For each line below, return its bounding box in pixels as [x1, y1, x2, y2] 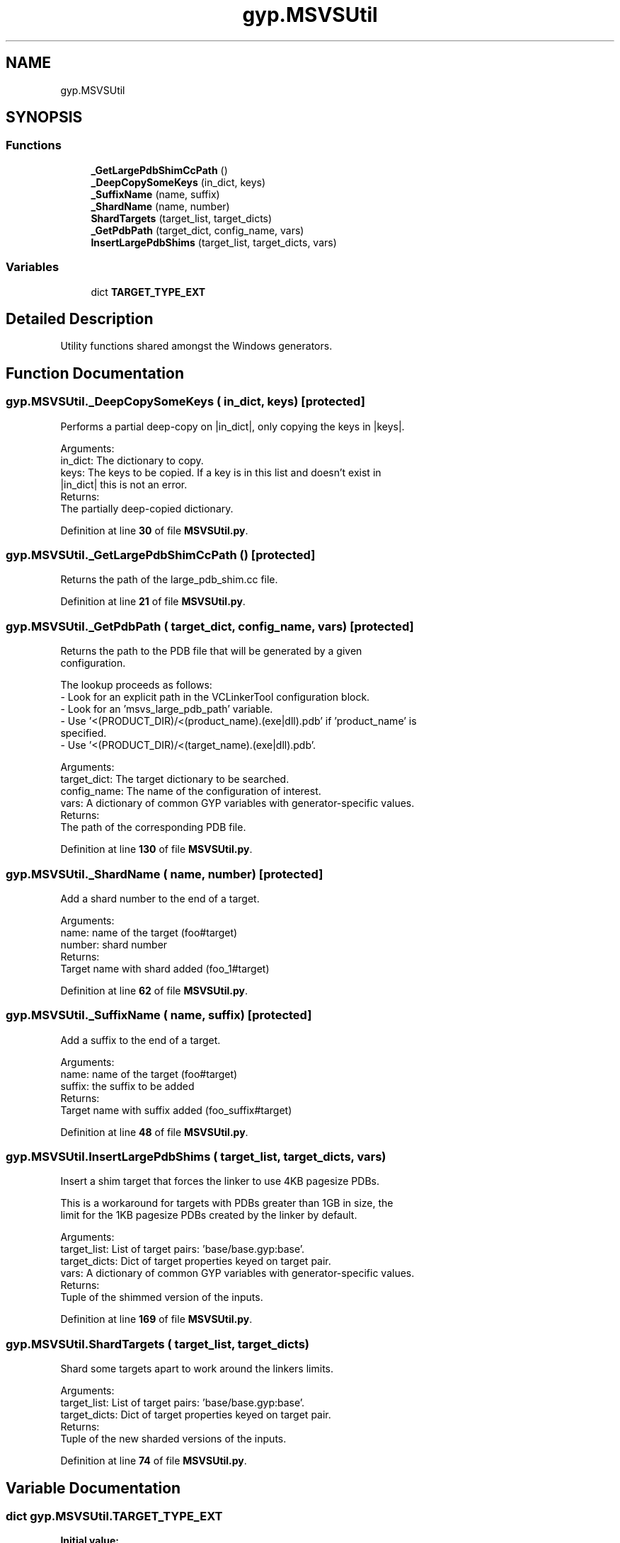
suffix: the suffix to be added [60, 1079, 195, 1092]
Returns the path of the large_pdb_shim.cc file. [60, 573, 278, 586]
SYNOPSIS [6, 108, 83, 127]
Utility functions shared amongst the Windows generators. [60, 340, 333, 352]
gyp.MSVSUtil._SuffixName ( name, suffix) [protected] [6, 1008, 312, 1023]
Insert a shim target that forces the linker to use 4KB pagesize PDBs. [60, 1175, 379, 1188]
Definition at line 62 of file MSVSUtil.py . [60, 984, 248, 997]
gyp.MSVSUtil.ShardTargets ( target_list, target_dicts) [6, 1336, 309, 1351]
